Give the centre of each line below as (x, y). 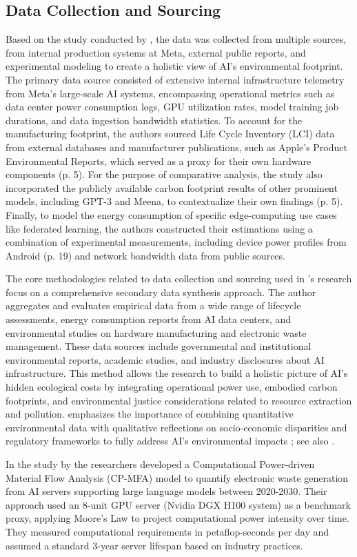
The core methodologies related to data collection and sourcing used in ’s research (179, 278)
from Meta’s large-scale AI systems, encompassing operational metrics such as (170, 93)
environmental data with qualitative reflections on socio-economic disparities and (176, 427)
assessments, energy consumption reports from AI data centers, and (149, 319)
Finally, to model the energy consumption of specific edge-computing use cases (171, 214)
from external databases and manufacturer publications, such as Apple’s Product (176, 147)
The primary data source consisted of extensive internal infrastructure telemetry (175, 79)
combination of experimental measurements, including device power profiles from (176, 242)
